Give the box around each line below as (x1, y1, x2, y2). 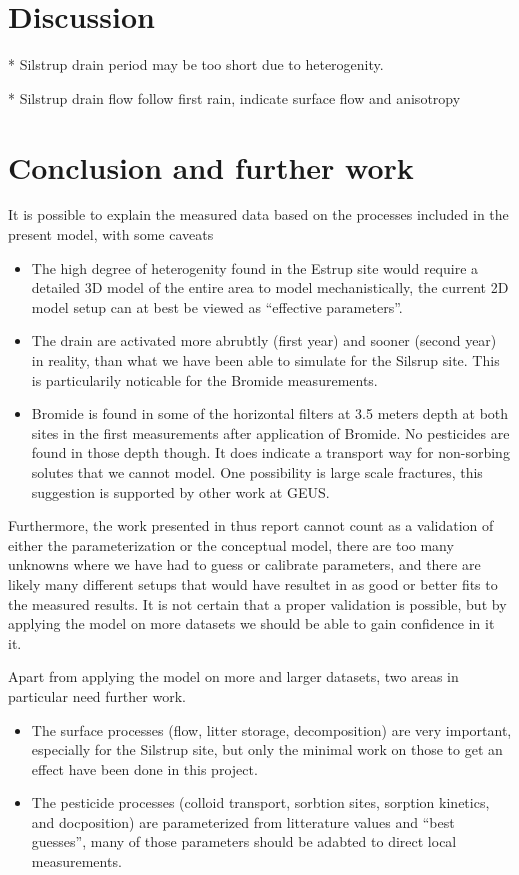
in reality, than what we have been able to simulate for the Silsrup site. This (31, 350, 500, 370)
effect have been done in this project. (31, 758, 258, 779)
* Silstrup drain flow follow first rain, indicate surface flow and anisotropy (8, 87, 461, 108)
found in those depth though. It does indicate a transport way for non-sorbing (31, 442, 510, 463)
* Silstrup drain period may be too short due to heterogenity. (8, 54, 384, 75)
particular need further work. (8, 685, 186, 706)
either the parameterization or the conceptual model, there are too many (8, 534, 454, 555)
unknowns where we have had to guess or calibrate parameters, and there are (8, 554, 481, 575)
